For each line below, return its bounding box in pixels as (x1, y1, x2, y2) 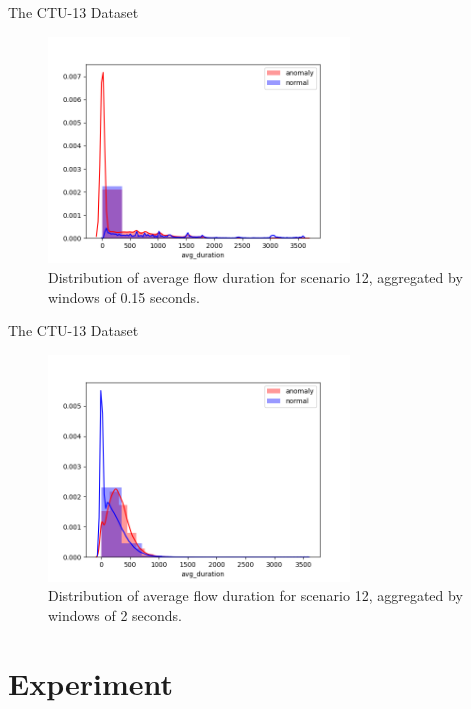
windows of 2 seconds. (48, 604, 182, 625)
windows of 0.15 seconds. (48, 286, 200, 307)
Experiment (8, 663, 174, 704)
